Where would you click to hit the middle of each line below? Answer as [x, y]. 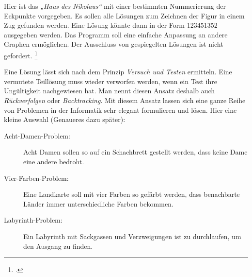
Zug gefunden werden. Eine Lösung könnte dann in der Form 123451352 [111, 25]
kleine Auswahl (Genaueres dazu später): [65, 119]
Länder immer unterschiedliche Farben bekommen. [98, 203]
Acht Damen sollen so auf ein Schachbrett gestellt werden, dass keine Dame [135, 152]
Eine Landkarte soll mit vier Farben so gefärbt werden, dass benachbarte [132, 194]
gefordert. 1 [21, 54]
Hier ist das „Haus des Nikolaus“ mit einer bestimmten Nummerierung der [115, 6]
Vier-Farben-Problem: [36, 178]
